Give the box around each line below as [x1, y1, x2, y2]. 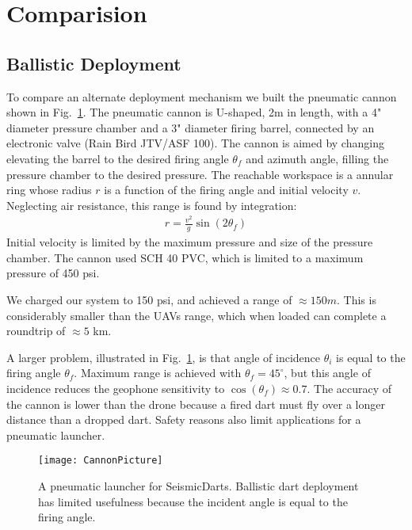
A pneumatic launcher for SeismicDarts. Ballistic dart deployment [38, 478, 359, 494]
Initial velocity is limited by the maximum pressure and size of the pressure [6, 234, 373, 250]
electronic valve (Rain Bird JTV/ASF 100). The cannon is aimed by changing [6, 135, 384, 151]
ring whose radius [6, 181, 92, 198]
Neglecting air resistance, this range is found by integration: [6, 196, 297, 213]
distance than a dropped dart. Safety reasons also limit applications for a [6, 411, 361, 428]
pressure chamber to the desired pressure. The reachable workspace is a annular [6, 166, 394, 182]
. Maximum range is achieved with [74, 364, 242, 381]
